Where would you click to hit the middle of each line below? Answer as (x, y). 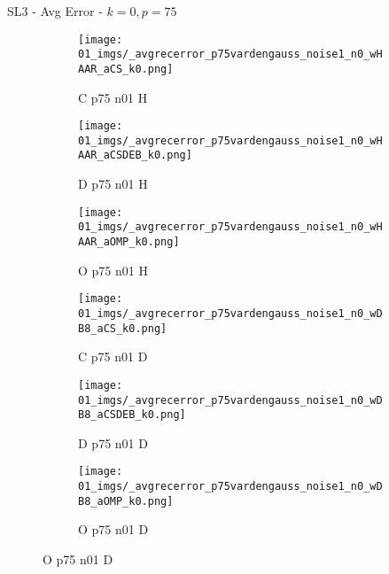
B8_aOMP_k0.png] (126, 501)
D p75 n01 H (113, 184)
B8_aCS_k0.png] (123, 328)
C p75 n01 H (113, 97)
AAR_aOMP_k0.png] (129, 242)
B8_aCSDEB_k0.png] (132, 415)
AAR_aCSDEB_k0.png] (135, 155)
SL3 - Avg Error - (55, 11)
